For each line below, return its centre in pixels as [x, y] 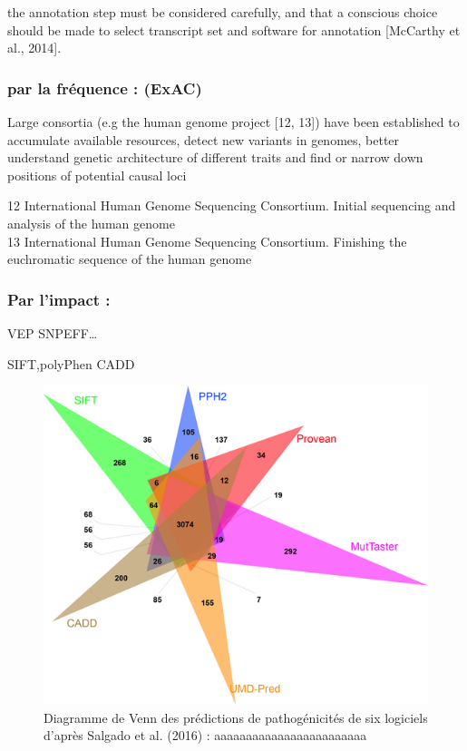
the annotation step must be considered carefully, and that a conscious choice [223, 12]
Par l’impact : [59, 299]
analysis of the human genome [91, 223]
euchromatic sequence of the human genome [130, 259]
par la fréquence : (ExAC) [105, 88]
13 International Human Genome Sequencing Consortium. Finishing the [207, 241]
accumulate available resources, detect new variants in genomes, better [204, 139]
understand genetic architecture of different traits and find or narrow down [215, 157]
